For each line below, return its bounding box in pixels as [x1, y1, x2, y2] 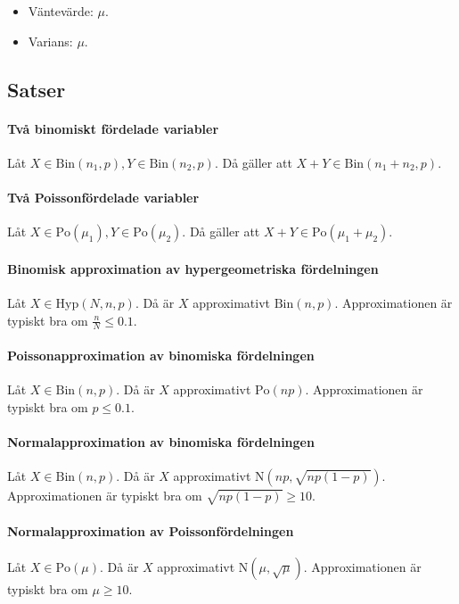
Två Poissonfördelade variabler [7, 187, 200, 206]
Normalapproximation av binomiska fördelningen [7, 432, 315, 451]
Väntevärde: [28, 2, 94, 20]
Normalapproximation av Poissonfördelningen [7, 521, 294, 540]
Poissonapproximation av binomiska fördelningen [7, 345, 315, 364]
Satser [7, 75, 66, 103]
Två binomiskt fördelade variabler [7, 119, 219, 137]
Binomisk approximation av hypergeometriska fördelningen [7, 259, 379, 277]
